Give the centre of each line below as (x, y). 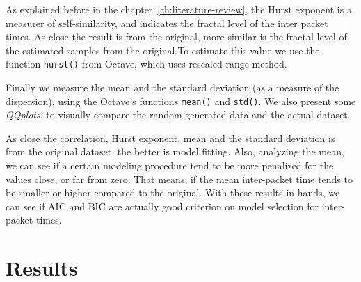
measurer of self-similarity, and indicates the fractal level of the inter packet (167, 23)
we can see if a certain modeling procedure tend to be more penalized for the (170, 165)
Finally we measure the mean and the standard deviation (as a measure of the (173, 87)
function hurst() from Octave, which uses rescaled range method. (146, 64)
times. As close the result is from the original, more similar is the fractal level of (176, 37)
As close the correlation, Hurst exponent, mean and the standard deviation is (170, 138)
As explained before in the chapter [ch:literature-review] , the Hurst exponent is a (179, 9)
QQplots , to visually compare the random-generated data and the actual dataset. (178, 115)
